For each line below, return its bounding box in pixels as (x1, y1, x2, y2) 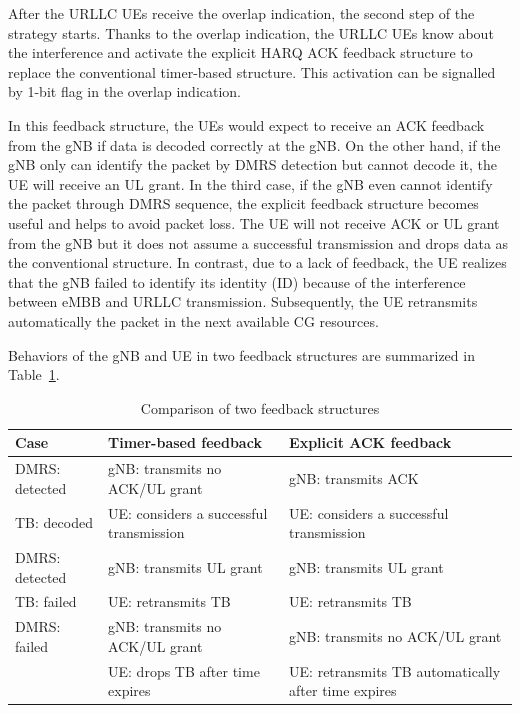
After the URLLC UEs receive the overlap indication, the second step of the (8, 3, 475, 23)
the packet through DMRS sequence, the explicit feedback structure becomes (8, 193, 479, 214)
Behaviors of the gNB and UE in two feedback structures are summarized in (8, 344, 475, 365)
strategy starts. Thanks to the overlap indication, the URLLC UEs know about (8, 22, 494, 43)
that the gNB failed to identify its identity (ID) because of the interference (8, 271, 466, 292)
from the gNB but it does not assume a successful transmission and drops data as (8, 232, 509, 253)
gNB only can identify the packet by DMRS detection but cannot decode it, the (8, 154, 498, 175)
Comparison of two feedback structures (140, 397, 380, 418)
